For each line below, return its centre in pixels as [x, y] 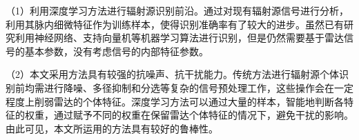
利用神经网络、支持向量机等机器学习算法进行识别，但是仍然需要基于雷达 [179, 38]
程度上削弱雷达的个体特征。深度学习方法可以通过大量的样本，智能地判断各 [175, 101]
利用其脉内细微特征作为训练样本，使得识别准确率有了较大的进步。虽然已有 [175, 24]
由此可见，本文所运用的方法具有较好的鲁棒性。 [112, 128]
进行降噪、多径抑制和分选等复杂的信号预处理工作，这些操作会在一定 [198, 87]
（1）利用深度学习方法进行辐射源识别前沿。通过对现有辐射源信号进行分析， [177, 10]
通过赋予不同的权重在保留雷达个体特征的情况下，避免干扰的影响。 [203, 115]
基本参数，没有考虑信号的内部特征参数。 [116, 51]
